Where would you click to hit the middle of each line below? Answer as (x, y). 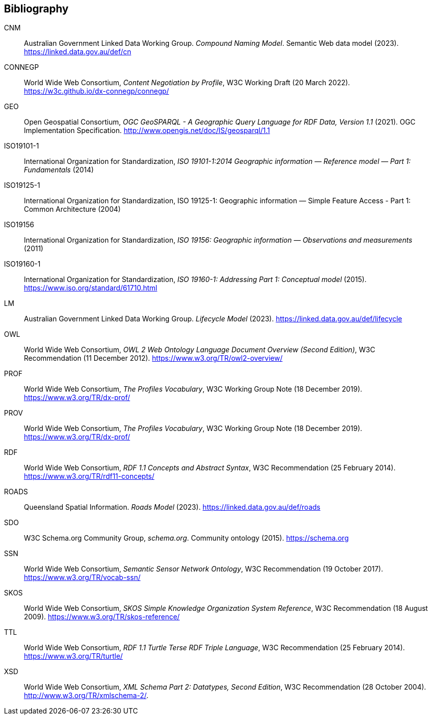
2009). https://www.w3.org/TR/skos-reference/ (102, 617)
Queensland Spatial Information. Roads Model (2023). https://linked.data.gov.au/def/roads (172, 507)
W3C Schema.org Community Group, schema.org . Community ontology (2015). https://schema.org (186, 538)
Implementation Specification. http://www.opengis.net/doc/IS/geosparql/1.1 (147, 131)
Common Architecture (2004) (72, 209)
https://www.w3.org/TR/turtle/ (73, 656)
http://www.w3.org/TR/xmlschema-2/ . (86, 696)
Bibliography (36, 9)
